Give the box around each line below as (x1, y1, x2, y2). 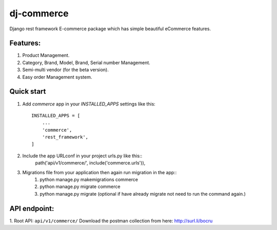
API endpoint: (9, 204, 54, 213)
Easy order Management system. (22, 74, 92, 80)
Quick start (9, 87, 46, 96)
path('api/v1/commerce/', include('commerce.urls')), (35, 160, 146, 166)
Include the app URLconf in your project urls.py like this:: (22, 153, 143, 159)
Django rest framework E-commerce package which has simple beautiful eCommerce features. (9, 26, 211, 32)
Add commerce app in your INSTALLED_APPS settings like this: (22, 100, 156, 107)
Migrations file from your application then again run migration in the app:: (22, 169, 177, 175)
